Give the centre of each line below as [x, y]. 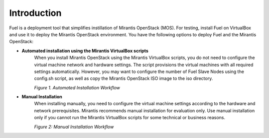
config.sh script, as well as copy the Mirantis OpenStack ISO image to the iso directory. [124, 78]
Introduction [35, 13]
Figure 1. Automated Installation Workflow [77, 87]
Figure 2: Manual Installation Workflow [74, 127]
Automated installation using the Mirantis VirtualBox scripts [85, 51]
